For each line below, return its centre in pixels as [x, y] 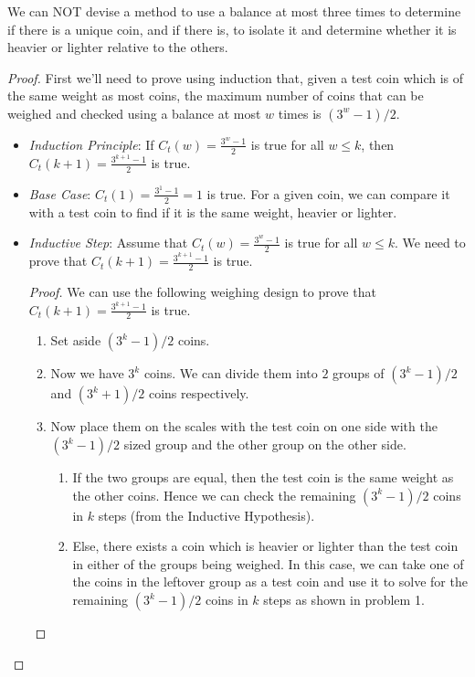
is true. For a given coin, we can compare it [328, 193]
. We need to [430, 243]
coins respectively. [199, 393]
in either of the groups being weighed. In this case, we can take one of [268, 563]
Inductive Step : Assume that [108, 243]
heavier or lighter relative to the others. [118, 47]
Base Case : [60, 193]
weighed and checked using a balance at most [134, 113]
